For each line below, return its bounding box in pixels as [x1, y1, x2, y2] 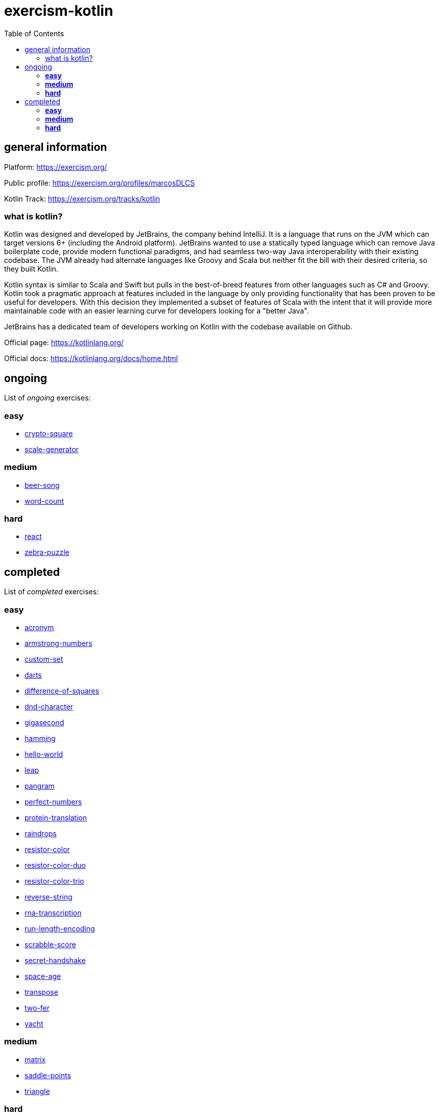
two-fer [25, 1003, 50, 1013]
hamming [25, 734, 56, 743]
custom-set [25, 655, 63, 664]
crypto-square [25, 429, 73, 438]
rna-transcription [25, 908, 82, 918]
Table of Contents [4, 29, 64, 38]
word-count [25, 496, 64, 505]
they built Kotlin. [4, 264, 58, 274]
